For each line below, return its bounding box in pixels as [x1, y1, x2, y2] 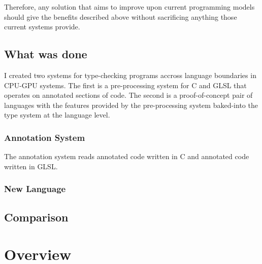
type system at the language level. [4, 109, 110, 120]
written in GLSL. [4, 161, 58, 171]
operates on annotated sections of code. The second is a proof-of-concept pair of [4, 90, 253, 100]
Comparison [4, 209, 69, 224]
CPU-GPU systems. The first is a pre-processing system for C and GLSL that [4, 80, 247, 90]
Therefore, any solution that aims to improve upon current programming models [4, 2, 255, 12]
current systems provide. [4, 21, 80, 32]
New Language [4, 182, 66, 195]
